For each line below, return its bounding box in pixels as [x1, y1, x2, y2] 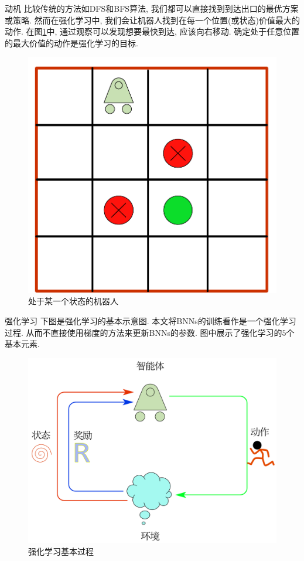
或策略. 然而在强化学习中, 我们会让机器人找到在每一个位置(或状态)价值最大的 [5, 13, 300, 26]
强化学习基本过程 [28, 545, 94, 557]
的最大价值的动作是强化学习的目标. [5, 36, 138, 49]
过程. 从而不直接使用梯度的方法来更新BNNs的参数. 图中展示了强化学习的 [5, 326, 282, 338]
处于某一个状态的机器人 [28, 295, 118, 307]
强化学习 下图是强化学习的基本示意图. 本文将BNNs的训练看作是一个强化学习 [5, 315, 296, 327]
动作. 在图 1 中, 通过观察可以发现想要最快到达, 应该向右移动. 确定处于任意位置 [5, 25, 300, 38]
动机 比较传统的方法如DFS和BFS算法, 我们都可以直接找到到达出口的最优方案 [5, 2, 299, 14]
